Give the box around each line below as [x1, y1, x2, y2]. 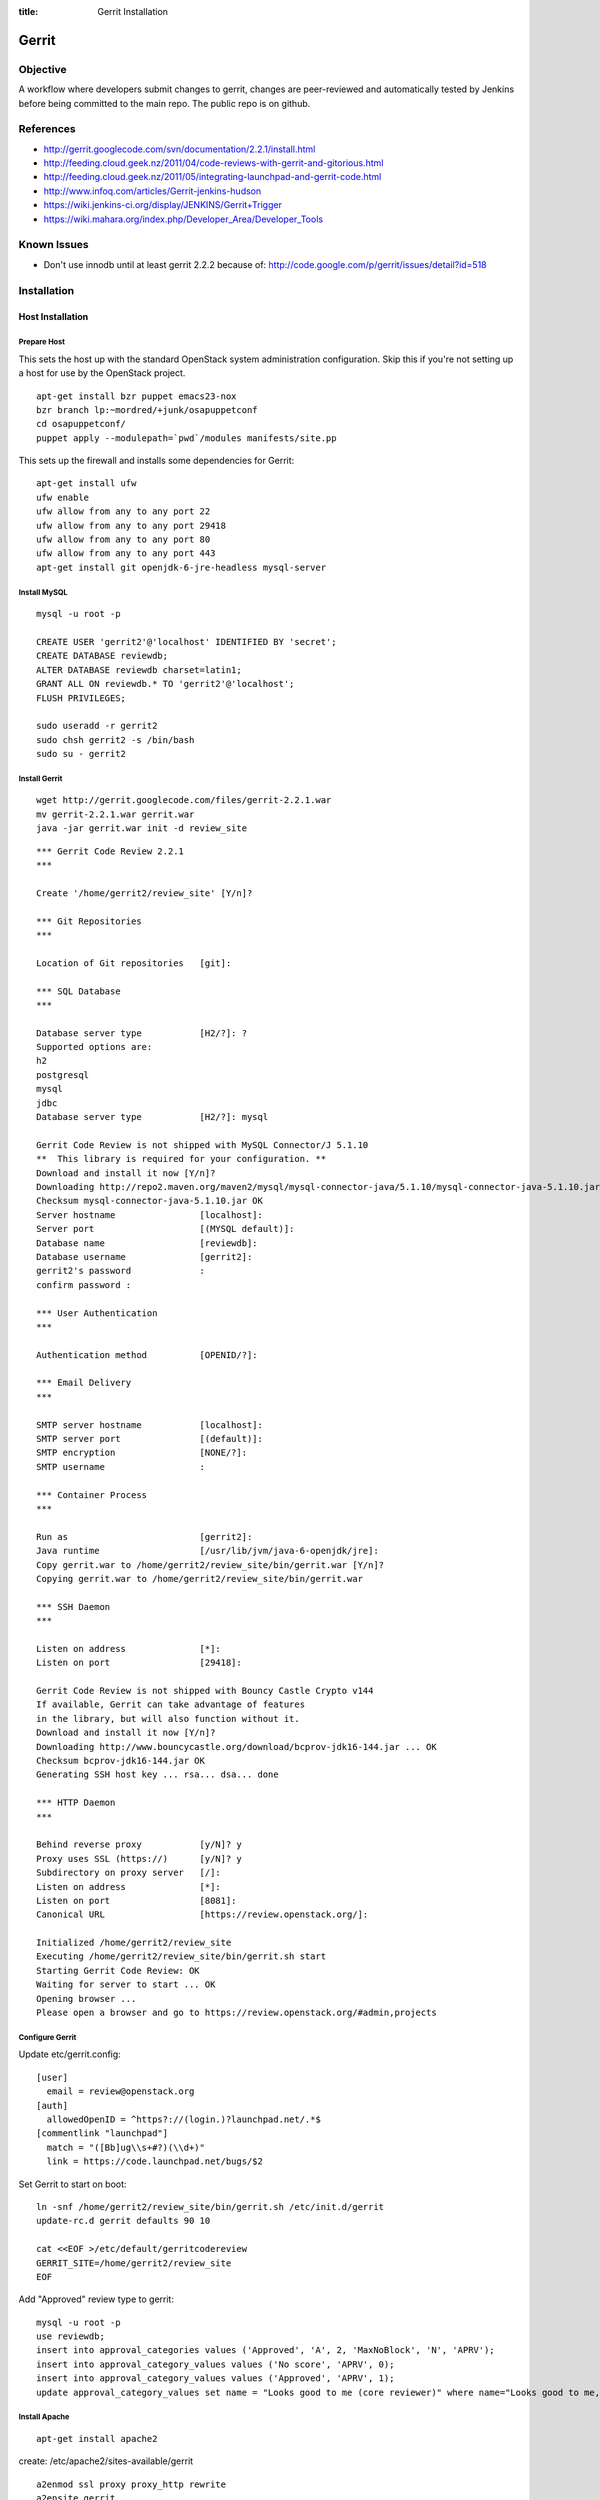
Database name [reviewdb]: [36, 1237, 259, 1249]
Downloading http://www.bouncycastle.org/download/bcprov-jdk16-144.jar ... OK [36, 1741, 437, 1752]
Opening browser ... [36, 1993, 137, 2004]
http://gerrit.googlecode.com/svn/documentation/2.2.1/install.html [43, 143, 316, 155]
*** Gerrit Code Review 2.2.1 [36, 845, 185, 857]
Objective [18, 62, 67, 76]
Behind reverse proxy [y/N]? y [36, 1839, 242, 1850]
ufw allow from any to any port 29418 [36, 520, 227, 531]
